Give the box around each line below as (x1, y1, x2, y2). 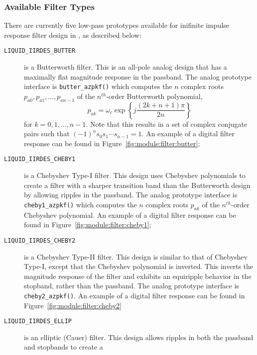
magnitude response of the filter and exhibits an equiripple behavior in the (24, 270, 252, 281)
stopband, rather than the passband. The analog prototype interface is (24, 280, 239, 291)
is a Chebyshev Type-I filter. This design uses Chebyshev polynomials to (24, 170, 246, 180)
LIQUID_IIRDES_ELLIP (4, 318, 72, 325)
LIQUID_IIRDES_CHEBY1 (4, 156, 76, 163)
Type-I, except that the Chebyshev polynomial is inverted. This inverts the (24, 261, 254, 271)
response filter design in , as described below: (4, 29, 141, 40)
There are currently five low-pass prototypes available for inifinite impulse (4, 20, 230, 30)
